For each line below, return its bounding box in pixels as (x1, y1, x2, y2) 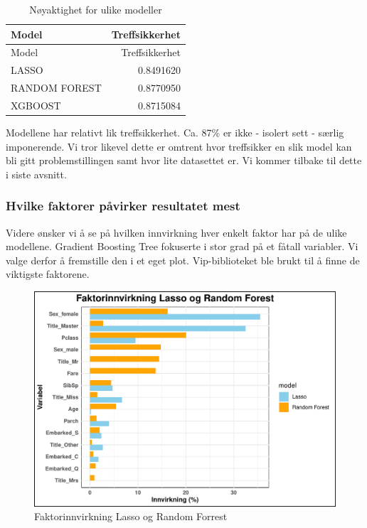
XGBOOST (11, 97, 61, 112)
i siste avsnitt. (6, 166, 67, 181)
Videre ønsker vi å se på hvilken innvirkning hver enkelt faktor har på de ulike (6, 225, 347, 239)
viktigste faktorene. (6, 266, 90, 281)
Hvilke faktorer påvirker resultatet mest (6, 197, 240, 215)
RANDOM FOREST (11, 80, 102, 95)
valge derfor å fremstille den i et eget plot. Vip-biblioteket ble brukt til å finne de (6, 252, 360, 267)
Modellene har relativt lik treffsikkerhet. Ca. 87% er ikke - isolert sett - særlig (6, 125, 344, 140)
